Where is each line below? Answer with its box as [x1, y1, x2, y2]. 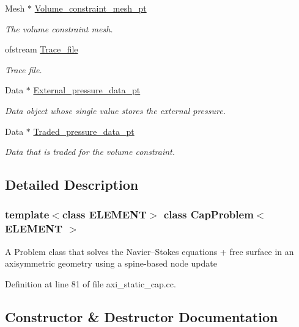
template [5, 207, 50, 222]
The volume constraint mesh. [5, 22, 113, 35]
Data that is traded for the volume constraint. [5, 145, 175, 158]
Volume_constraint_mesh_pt [34, 2, 147, 14]
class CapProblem [163, 207, 254, 222]
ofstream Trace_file [5, 43, 78, 56]
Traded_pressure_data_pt [33, 124, 135, 137]
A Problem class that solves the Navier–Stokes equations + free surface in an [5, 245, 294, 257]
